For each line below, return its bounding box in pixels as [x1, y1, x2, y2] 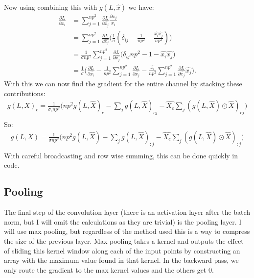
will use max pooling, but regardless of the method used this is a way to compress [4, 226, 250, 236]
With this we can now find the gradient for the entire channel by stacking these [4, 78, 242, 89]
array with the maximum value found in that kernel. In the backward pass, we [4, 255, 239, 265]
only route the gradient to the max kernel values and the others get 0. [4, 264, 214, 275]
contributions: [4, 88, 46, 98]
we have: [128, 2, 154, 12]
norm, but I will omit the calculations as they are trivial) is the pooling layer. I [4, 216, 242, 227]
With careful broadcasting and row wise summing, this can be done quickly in [4, 150, 238, 160]
